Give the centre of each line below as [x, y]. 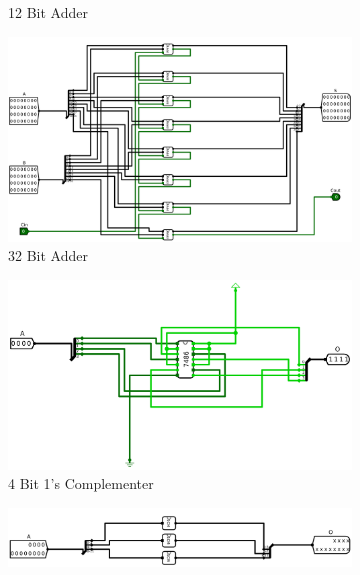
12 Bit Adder [48, 12]
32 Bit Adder [48, 255]
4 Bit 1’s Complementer [81, 483]
